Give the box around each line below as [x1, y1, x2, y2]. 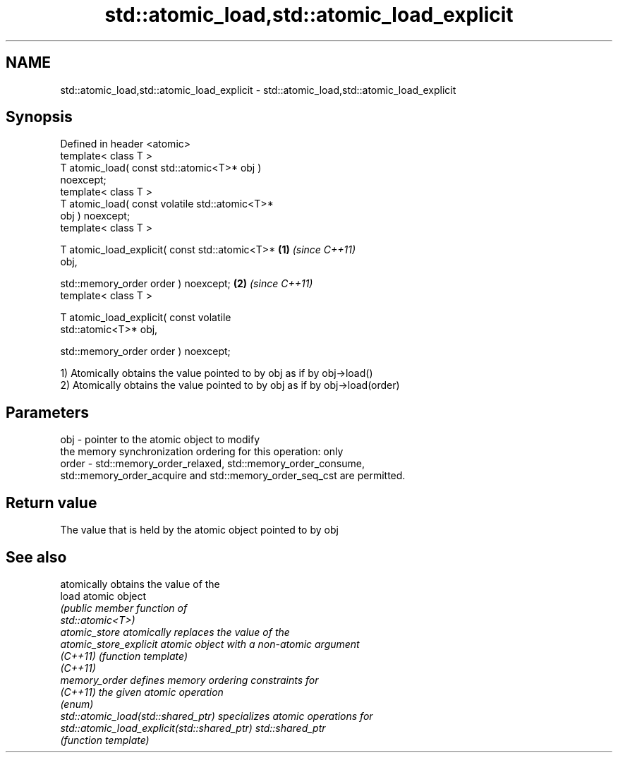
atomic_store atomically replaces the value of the [60, 625, 290, 638]
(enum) [60, 697, 94, 710]
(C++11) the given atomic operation [60, 685, 224, 698]
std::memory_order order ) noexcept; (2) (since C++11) [60, 277, 313, 290]
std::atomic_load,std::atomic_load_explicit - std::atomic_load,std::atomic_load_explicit [60, 83, 456, 96]
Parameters [6, 403, 89, 421]
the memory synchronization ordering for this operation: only [60, 445, 344, 458]
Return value [6, 493, 97, 512]
